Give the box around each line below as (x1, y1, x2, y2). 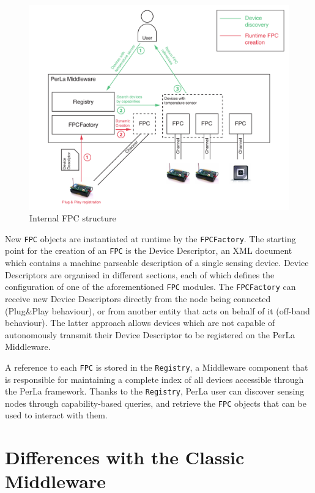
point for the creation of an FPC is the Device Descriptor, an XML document (5, 244, 292, 257)
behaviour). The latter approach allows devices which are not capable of (5, 316, 275, 329)
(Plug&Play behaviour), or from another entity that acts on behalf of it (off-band (5, 304, 310, 317)
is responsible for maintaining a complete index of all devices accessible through (5, 373, 304, 385)
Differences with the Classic (5, 445, 245, 470)
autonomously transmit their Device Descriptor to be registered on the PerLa (5, 328, 295, 341)
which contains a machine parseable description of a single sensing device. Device (5, 256, 309, 269)
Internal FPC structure (29, 212, 116, 224)
